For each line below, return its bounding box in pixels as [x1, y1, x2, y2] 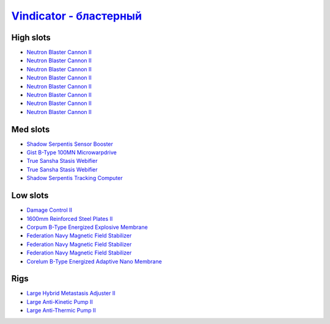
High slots [11, 32, 51, 43]
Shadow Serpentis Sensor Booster [26, 140, 113, 148]
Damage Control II [26, 206, 73, 214]
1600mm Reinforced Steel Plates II [26, 215, 113, 222]
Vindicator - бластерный [11, 9, 142, 23]
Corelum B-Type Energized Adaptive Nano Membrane [26, 257, 162, 265]
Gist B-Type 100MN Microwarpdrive [26, 149, 117, 156]
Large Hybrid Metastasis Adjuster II [26, 290, 116, 297]
